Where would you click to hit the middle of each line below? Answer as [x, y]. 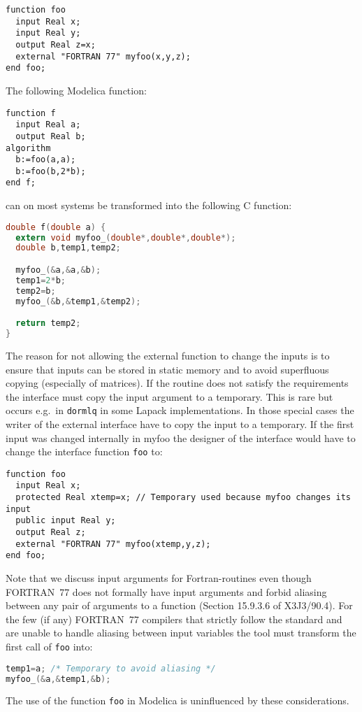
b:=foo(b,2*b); [51, 171]
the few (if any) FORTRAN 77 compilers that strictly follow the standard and [174, 619]
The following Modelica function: [76, 90]
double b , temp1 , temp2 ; [68, 248]
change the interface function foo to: [84, 451]
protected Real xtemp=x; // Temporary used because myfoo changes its [183, 498]
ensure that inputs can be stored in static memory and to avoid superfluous [167, 369]
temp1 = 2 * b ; [41, 280]
